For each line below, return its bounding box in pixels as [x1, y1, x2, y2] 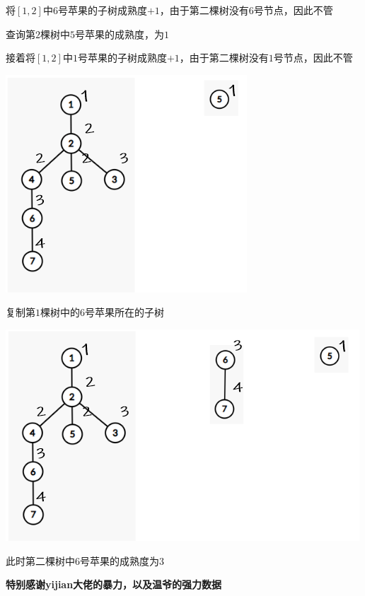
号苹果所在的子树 [85, 305, 164, 320]
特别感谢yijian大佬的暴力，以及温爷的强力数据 [6, 577, 222, 592]
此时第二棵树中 [6, 553, 75, 568]
